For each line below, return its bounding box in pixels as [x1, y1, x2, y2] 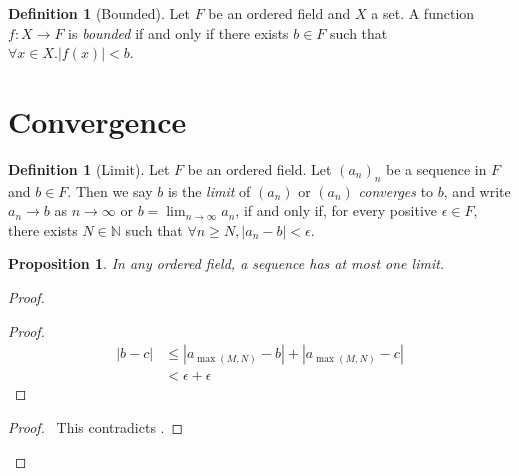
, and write [443, 180, 511, 201]
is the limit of [167, 180, 251, 201]
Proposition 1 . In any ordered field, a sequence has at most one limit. [8, 253, 445, 274]
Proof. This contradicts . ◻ [8, 416, 184, 437]
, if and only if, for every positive [235, 200, 437, 221]
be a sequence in [386, 158, 487, 179]
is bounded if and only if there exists [68, 22, 289, 43]
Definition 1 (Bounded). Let [8, 3, 191, 23]
